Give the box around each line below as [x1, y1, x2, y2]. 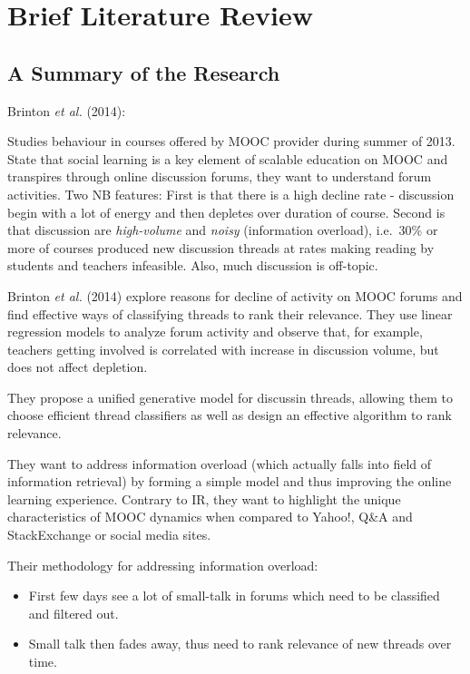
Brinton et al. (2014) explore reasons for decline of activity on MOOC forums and [7, 286, 463, 305]
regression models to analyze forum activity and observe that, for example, [7, 322, 423, 341]
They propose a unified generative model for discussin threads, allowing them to [7, 387, 453, 406]
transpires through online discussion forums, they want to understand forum [7, 167, 432, 186]
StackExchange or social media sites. [7, 525, 211, 544]
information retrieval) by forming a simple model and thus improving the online [7, 472, 452, 491]
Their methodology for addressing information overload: [7, 555, 318, 574]
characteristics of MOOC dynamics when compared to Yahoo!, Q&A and [7, 507, 413, 526]
